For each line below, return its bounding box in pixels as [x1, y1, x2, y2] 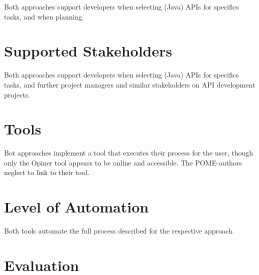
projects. [4, 89, 30, 99]
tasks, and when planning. [4, 11, 84, 21]
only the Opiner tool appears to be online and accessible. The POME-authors [4, 157, 242, 167]
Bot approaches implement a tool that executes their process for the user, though [4, 147, 253, 158]
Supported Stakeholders [4, 40, 172, 61]
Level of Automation [4, 196, 149, 217]
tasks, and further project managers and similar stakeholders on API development [4, 79, 255, 89]
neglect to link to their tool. [4, 167, 89, 177]
